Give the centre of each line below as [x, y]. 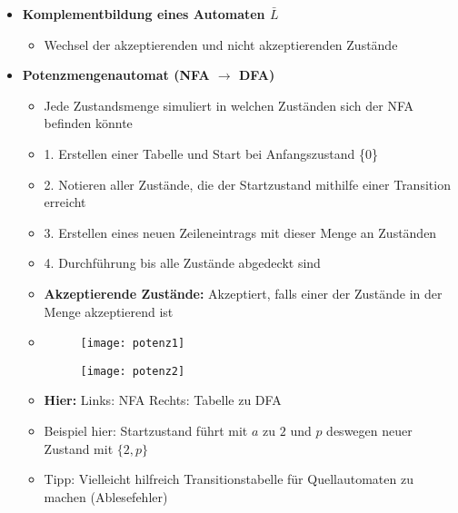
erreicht [65, 202]
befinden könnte [88, 123]
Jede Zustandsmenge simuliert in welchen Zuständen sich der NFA [229, 105]
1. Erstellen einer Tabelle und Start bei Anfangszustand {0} [211, 153]
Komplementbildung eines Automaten [144, 14]
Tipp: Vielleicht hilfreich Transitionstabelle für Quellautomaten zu [229, 479]
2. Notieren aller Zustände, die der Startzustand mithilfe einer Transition [247, 184]
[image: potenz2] [133, 371]
